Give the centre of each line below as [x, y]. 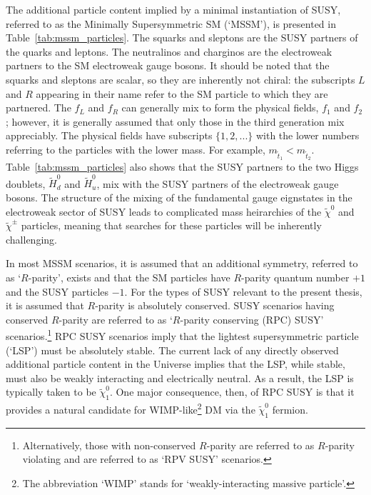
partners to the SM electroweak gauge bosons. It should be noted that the [168, 65]
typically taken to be [51, 392]
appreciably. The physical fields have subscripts [109, 135]
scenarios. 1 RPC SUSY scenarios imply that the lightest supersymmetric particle [182, 335]
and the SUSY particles [57, 291]
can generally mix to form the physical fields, [220, 107]
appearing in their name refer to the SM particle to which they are [182, 93]
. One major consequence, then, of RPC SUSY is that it [232, 392]
